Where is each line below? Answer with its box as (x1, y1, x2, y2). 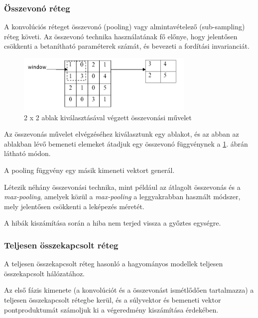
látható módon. (4, 148, 51, 159)
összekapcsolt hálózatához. (4, 268, 85, 278)
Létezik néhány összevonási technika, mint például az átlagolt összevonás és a (4, 181, 241, 192)
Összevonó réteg (4, 1, 70, 14)
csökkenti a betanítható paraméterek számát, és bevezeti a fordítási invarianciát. (4, 41, 250, 51)
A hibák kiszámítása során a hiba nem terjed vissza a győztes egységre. (4, 218, 221, 228)
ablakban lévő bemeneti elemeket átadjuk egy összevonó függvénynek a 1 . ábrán (4, 138, 248, 149)
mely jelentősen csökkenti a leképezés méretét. (4, 201, 144, 211)
